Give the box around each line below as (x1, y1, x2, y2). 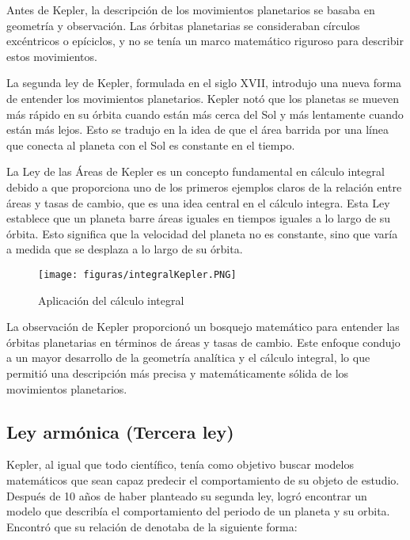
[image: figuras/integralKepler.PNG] (38, 268, 237, 280)
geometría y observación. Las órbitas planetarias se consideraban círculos (6, 17, 360, 33)
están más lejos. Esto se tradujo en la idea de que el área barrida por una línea (6, 121, 389, 138)
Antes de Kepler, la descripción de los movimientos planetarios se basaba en (6, 2, 375, 17)
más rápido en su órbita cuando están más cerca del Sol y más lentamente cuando (6, 105, 404, 122)
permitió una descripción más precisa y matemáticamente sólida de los (6, 364, 349, 381)
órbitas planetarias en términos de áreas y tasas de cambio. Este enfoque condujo (6, 333, 401, 350)
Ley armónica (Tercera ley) (6, 419, 234, 443)
